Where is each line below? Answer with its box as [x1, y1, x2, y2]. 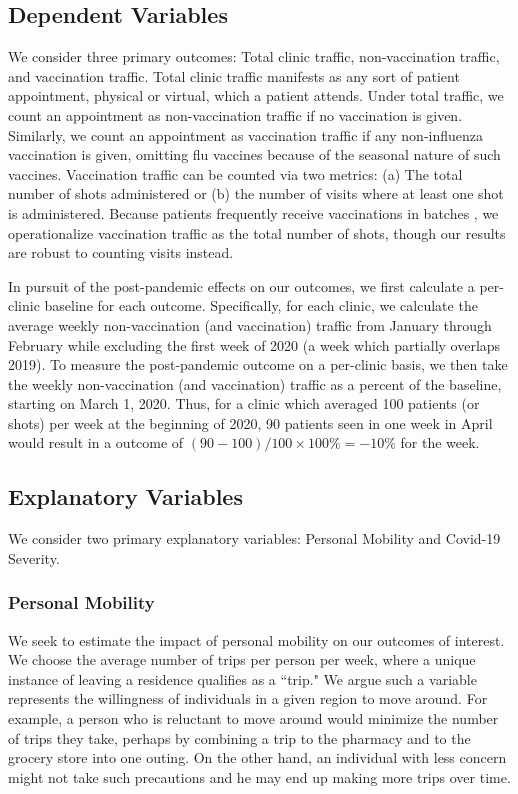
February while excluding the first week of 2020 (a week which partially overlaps [8, 334, 501, 355]
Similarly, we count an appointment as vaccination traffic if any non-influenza [8, 124, 484, 145]
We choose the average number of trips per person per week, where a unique [8, 649, 476, 670]
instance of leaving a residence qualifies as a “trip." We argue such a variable [8, 668, 477, 689]
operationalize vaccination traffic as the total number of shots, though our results [8, 222, 506, 243]
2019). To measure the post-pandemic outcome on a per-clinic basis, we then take [8, 354, 508, 375]
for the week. [400, 432, 480, 453]
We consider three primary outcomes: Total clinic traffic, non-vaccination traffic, [8, 46, 500, 67]
